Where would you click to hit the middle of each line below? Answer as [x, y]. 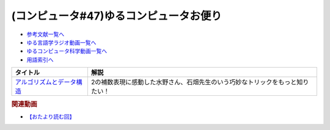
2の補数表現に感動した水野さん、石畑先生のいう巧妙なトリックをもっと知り [200, 82]
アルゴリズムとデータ [46, 82]
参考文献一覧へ [45, 34]
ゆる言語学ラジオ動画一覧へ [61, 42]
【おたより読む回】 [51, 117]
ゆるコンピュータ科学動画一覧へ [67, 51]
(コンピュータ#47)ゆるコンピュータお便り [117, 16]
